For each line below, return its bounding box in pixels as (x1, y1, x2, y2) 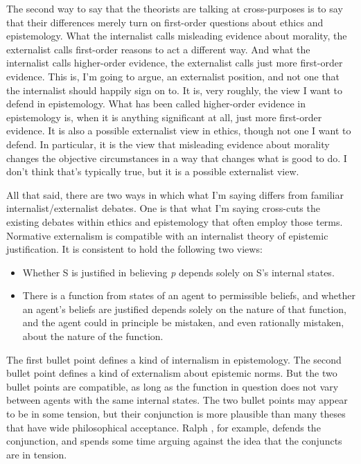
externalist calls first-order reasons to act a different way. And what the (6, 42, 310, 56)
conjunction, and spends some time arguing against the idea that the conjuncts (6, 434, 342, 448)
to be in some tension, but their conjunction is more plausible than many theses (6, 407, 346, 421)
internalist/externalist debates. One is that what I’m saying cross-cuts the (6, 201, 320, 215)
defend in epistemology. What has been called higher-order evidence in (6, 96, 306, 111)
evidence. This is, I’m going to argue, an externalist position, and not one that (6, 69, 340, 83)
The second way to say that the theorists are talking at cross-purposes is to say (6, 1, 343, 15)
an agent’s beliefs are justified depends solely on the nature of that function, (22, 301, 346, 316)
